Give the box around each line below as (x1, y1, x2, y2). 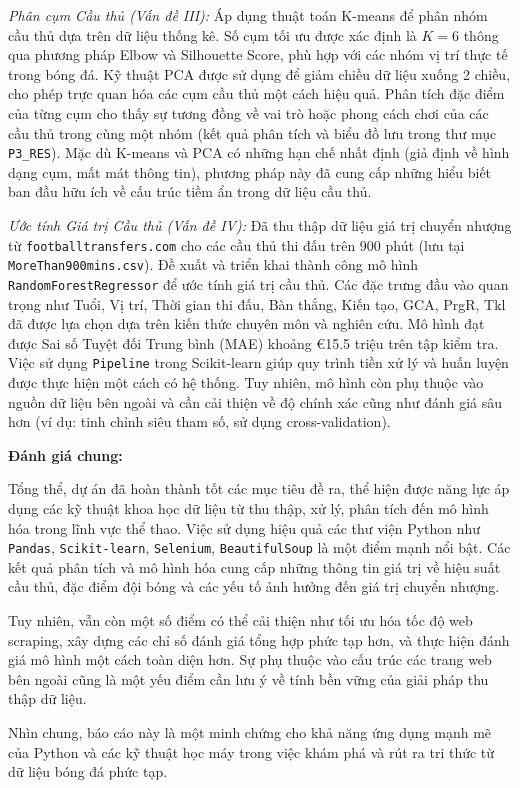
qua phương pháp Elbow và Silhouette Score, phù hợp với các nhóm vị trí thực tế (8, 44, 508, 65)
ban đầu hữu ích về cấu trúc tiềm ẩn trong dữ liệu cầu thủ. (8, 181, 372, 202)
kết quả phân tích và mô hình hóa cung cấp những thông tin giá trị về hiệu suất (8, 556, 501, 577)
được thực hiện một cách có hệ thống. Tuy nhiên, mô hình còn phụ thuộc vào (8, 372, 484, 392)
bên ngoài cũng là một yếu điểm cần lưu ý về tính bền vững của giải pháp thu (8, 668, 489, 689)
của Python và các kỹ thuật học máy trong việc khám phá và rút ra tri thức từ (8, 741, 495, 762)
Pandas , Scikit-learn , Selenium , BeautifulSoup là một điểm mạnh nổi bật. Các (8, 537, 511, 558)
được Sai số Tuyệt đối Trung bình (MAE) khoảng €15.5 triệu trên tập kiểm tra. (8, 332, 499, 353)
